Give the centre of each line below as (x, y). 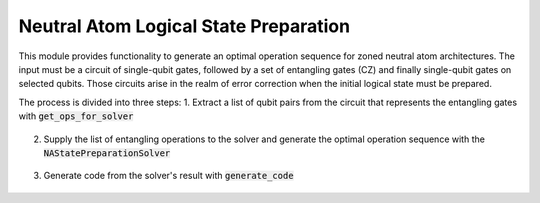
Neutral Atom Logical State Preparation (184, 26)
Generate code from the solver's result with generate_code (168, 176)
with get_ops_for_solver (76, 116)
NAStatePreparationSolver (107, 153)
